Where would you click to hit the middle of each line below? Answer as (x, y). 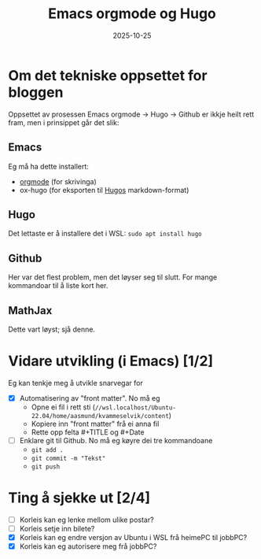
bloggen (36, 92)
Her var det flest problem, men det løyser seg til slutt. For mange (113, 277)
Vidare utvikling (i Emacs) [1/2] (111, 361)
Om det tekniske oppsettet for (108, 75)
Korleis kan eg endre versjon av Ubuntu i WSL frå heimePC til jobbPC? (133, 538)
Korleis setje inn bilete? (57, 529)
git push (46, 467)
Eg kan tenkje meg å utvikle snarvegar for (75, 383)
